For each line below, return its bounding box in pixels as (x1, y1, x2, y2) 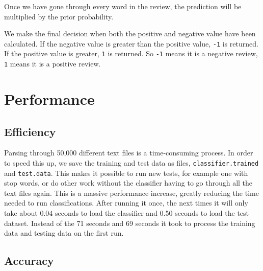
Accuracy (4, 253, 54, 268)
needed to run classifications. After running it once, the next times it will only (4, 197, 248, 208)
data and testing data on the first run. (4, 228, 124, 238)
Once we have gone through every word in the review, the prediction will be (4, 1, 242, 11)
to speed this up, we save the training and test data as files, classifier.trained (4, 157, 259, 168)
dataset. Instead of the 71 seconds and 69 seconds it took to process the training (4, 217, 255, 228)
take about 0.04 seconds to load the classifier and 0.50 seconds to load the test (4, 208, 249, 218)
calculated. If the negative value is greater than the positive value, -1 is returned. (4, 38, 258, 49)
